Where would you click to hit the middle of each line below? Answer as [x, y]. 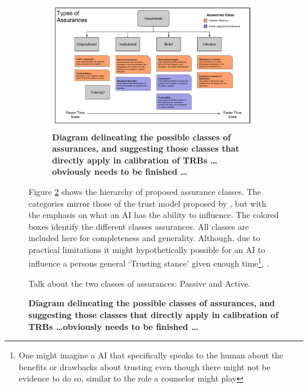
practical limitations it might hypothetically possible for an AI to [147, 249]
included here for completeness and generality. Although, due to [145, 238]
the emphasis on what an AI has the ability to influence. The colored [154, 215]
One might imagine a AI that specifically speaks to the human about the [151, 355]
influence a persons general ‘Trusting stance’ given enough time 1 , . [149, 262]
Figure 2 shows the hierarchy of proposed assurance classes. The [145, 191]
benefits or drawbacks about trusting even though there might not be [145, 366]
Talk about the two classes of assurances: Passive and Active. [139, 283]
